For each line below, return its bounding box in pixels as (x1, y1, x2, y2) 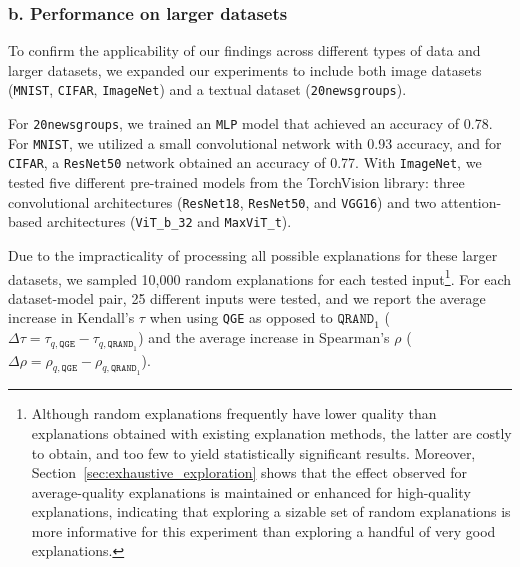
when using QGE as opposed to (149, 307, 333, 328)
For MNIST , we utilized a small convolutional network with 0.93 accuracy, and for (8, 132, 502, 153)
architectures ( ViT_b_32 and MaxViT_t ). (46, 211, 292, 232)
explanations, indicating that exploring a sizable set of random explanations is (31, 501, 511, 522)
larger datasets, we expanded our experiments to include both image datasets (8, 59, 482, 80)
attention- (440, 191, 502, 212)
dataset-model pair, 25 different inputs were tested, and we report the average (8, 287, 486, 308)
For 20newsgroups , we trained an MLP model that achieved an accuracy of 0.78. (8, 113, 493, 134)
